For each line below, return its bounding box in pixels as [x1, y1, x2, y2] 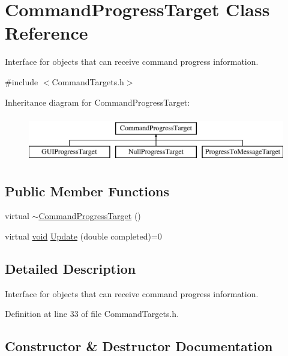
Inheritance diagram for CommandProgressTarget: [5, 95, 190, 108]
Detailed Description [5, 259, 136, 278]
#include [5, 75, 38, 88]
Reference [5, 20, 88, 45]
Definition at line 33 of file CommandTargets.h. [5, 307, 179, 320]
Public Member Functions [5, 181, 169, 200]
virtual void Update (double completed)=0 [5, 230, 162, 243]
